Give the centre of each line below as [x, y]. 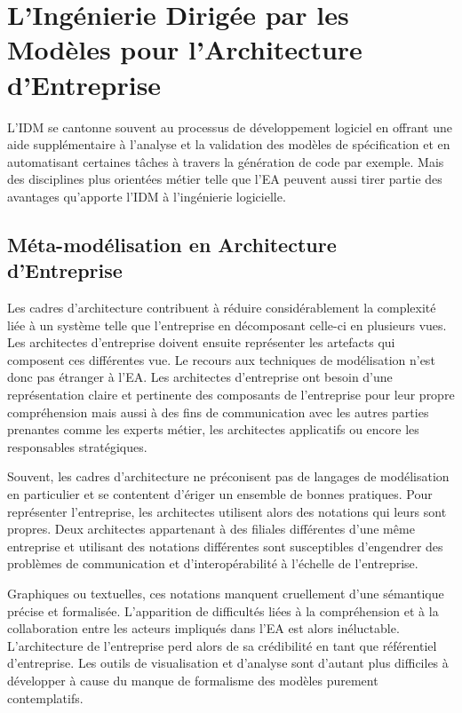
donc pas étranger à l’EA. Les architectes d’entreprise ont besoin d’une [200, 377]
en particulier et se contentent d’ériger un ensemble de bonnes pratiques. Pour [220, 494]
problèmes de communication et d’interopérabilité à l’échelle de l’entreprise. [213, 563]
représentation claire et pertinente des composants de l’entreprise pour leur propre [231, 395]
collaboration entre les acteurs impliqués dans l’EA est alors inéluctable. [203, 628]
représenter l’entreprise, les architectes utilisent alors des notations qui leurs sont [227, 511]
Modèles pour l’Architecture [185, 49]
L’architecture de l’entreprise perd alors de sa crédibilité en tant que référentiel [222, 645]
